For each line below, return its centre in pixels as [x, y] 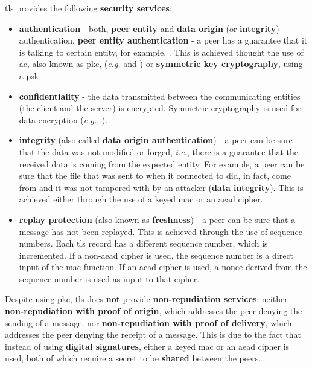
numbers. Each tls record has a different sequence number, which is [143, 243]
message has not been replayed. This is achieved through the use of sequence [161, 231]
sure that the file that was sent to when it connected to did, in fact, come [155, 176]
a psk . [30, 75]
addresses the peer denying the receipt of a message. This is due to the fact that [153, 334]
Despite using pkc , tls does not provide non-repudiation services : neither [146, 299]
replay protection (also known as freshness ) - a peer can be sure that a [157, 219]
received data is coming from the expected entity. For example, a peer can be [162, 163]
